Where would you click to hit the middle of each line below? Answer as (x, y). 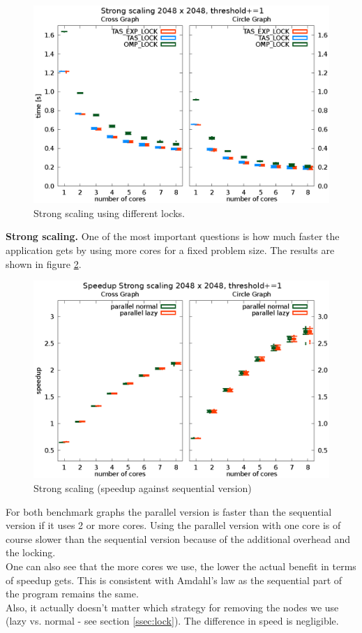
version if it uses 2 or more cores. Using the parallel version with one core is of (173, 525)
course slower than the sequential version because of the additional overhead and (178, 538)
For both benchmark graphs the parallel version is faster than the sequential (169, 511)
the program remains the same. (72, 594)
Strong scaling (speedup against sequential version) (143, 488)
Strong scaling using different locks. (109, 213)
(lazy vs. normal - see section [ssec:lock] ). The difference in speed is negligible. (172, 621)
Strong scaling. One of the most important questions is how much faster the (173, 236)
